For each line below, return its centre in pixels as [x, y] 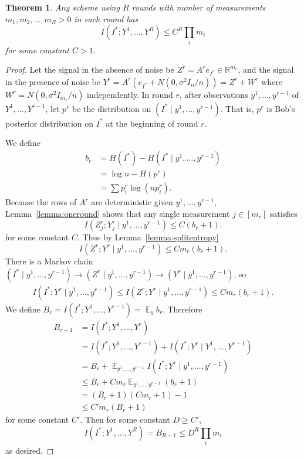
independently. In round [130, 94]
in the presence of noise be [53, 81]
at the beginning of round [152, 123]
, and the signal [266, 69]
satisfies [283, 213]
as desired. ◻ [30, 450]
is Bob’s [281, 108]
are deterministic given [132, 202]
